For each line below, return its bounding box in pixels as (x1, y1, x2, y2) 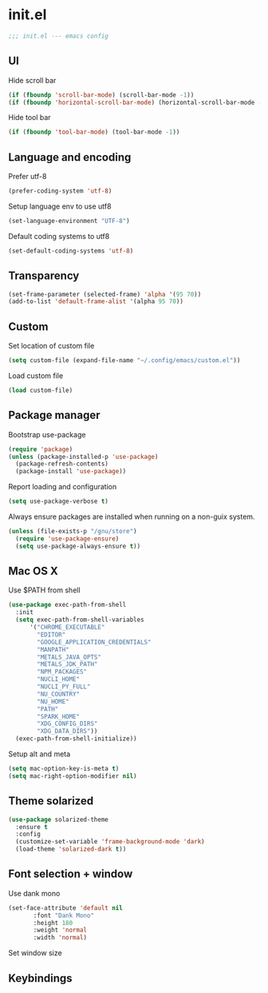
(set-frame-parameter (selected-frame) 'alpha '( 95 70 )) (8, 290, 202, 298)
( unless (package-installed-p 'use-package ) (8, 453, 159, 461)
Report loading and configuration (8, 482, 117, 492)
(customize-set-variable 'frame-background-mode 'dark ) (15, 838, 205, 846)
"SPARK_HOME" (37, 712, 81, 720)
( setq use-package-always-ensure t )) (15, 542, 141, 550)
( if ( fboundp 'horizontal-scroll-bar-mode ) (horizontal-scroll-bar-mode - (8, 98, 262, 106)
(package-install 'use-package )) (15, 468, 127, 476)
